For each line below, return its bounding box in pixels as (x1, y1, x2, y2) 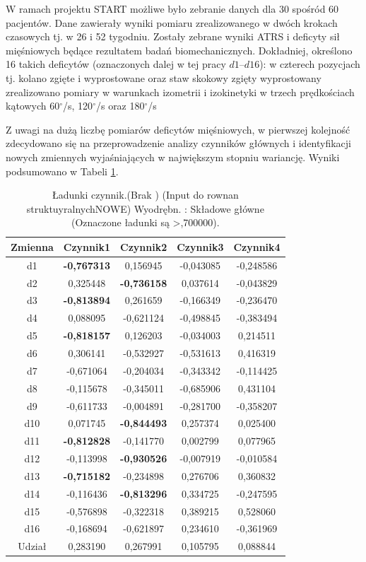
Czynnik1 (63, 239, 111, 254)
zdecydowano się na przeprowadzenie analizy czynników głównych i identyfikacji (6, 136, 352, 151)
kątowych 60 (6, 98, 60, 113)
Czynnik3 (177, 239, 224, 254)
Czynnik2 (120, 239, 167, 254)
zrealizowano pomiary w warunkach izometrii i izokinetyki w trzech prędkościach (6, 84, 355, 99)
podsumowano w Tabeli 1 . (6, 163, 119, 178)
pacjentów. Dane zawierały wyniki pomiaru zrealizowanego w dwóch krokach (6, 15, 338, 30)
